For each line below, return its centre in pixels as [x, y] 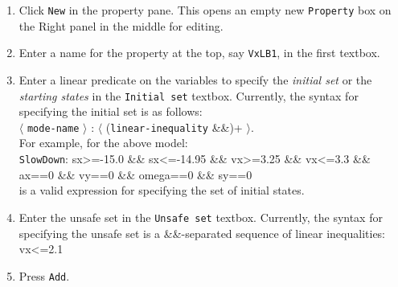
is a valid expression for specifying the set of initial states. [162, 190]
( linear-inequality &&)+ [174, 127]
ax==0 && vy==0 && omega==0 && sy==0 [135, 174]
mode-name [53, 128]
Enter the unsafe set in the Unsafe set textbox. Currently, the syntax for [201, 217]
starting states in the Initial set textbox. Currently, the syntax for [189, 95]
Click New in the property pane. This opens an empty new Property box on [205, 10]
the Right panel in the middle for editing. [121, 25]
